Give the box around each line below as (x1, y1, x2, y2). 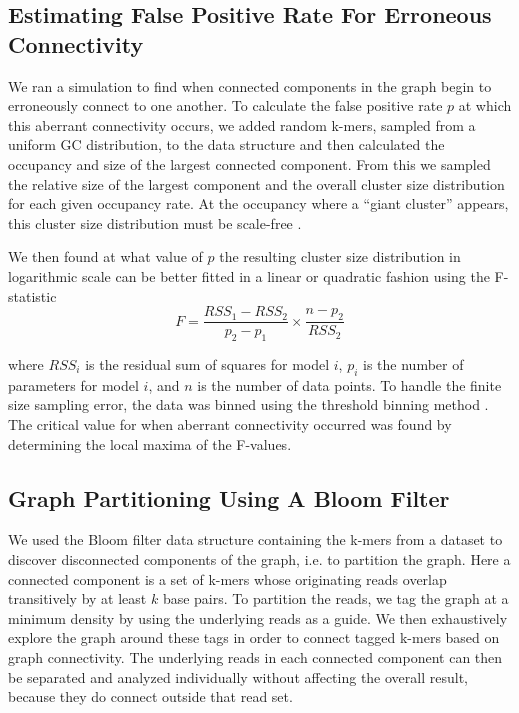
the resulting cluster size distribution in (219, 246, 461, 267)
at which (458, 95, 512, 116)
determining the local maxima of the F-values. (8, 433, 292, 454)
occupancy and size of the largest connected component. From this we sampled (8, 153, 491, 174)
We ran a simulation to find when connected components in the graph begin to (8, 75, 492, 96)
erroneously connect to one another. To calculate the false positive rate (8, 95, 443, 116)
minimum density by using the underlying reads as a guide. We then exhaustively (8, 607, 508, 628)
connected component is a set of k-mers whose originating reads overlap (8, 568, 447, 589)
